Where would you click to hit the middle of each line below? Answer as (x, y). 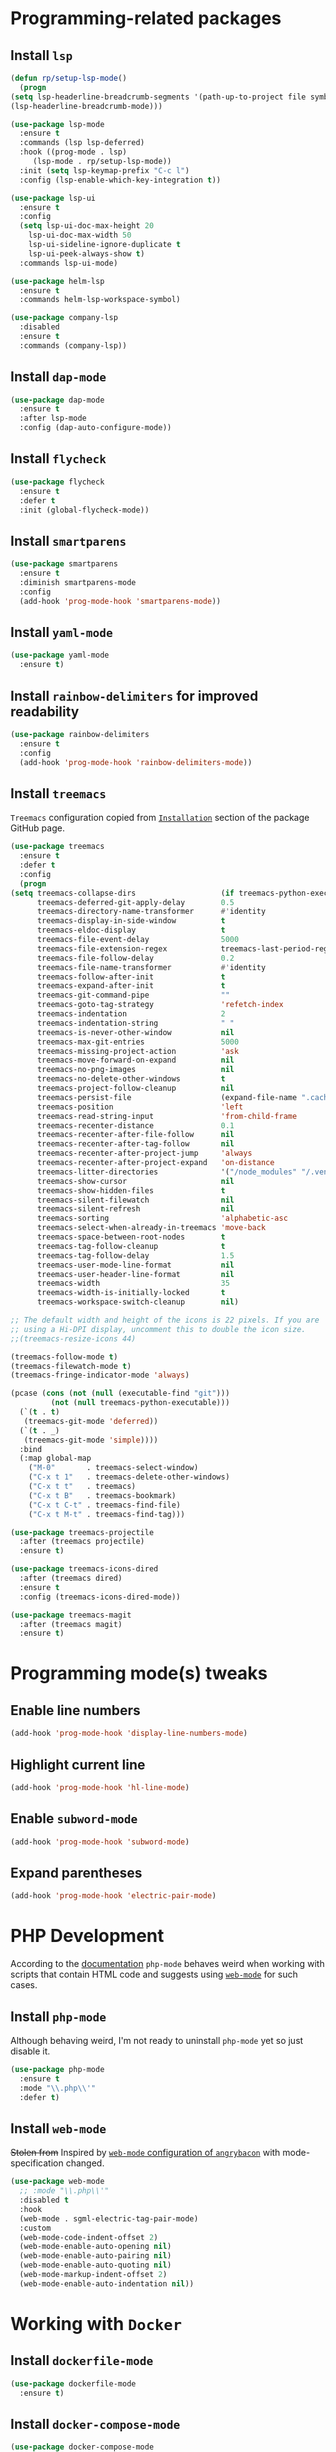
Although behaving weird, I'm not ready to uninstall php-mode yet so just (157, 2040)
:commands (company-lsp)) (73, 345)
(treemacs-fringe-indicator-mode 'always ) (100, 1375)
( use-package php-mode (57, 2069)
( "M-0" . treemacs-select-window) (113, 1468)
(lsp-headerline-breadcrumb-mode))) (86, 106)
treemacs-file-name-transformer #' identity (151, 967)
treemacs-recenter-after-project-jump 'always (144, 1153)
